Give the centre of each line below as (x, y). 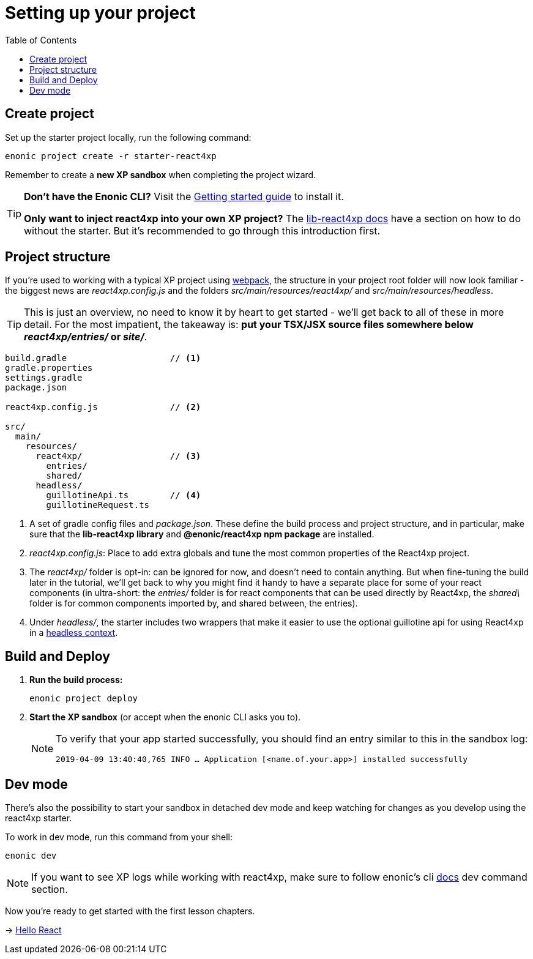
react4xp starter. (39, 818)
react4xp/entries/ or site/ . (86, 337)
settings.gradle (44, 378)
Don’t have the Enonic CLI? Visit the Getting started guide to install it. (184, 196)
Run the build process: (76, 680)
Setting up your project (100, 13)
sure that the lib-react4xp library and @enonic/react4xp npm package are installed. (202, 534)
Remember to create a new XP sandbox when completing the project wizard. (161, 174)
